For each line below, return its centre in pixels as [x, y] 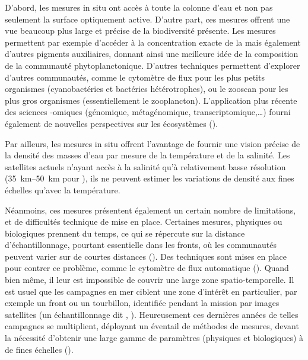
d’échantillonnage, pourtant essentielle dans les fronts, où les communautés [141, 245]
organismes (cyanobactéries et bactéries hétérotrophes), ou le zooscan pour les [147, 89]
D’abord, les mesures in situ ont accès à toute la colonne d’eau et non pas [139, 7]
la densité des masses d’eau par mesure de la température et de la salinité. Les [147, 155]
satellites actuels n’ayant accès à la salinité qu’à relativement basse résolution [145, 166]
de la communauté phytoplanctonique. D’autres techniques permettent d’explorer [153, 65]
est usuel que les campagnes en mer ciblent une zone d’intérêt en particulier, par [151, 291]
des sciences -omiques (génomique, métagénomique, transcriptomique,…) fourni [148, 112]
